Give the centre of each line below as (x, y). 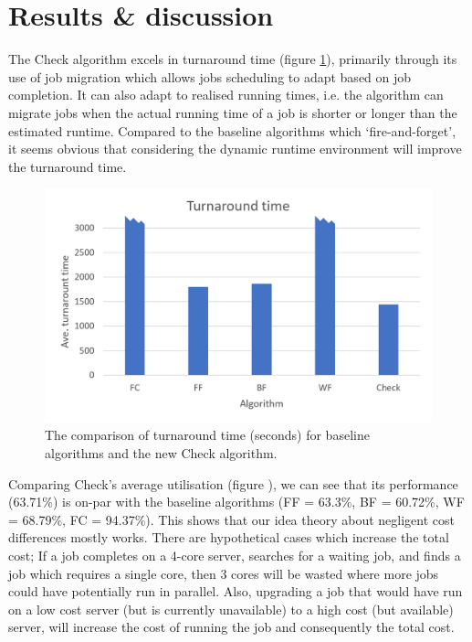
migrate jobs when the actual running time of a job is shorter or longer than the (233, 112)
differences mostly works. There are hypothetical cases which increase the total (229, 537)
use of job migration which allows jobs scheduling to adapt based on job (210, 76)
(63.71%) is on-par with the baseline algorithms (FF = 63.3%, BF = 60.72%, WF (236, 502)
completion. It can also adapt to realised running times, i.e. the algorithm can (226, 95)
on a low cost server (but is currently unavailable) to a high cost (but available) (231, 609)
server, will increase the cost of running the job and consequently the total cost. (231, 627)
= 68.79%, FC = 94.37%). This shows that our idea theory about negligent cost (232, 519)
